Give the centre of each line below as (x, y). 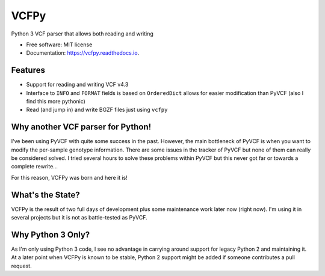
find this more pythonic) (56, 102)
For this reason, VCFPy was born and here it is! (69, 177)
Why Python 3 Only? (51, 235)
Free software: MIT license (59, 44)
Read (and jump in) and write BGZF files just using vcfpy (97, 110)
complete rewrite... (35, 167)
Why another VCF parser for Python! (81, 127)
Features (28, 70)
